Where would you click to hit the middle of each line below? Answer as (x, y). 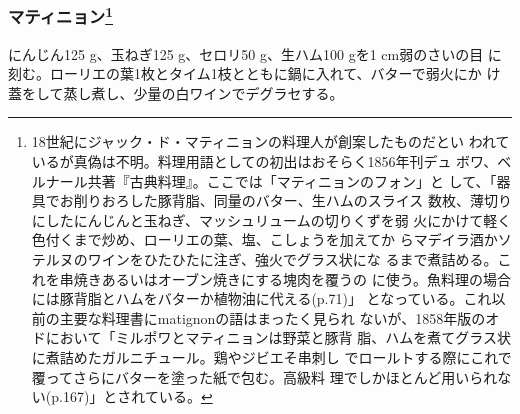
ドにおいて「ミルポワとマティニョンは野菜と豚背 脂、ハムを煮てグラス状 (271, 337)
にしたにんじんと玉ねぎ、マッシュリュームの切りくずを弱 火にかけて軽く (271, 219)
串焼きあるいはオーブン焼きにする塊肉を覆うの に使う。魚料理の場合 (285, 278)
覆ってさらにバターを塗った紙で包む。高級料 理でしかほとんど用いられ (264, 376)
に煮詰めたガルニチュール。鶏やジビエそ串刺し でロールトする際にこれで (271, 356)
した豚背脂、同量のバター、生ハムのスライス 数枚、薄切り (320, 200)
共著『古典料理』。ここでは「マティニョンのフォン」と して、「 (292, 180)
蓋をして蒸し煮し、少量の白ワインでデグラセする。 (176, 92)
